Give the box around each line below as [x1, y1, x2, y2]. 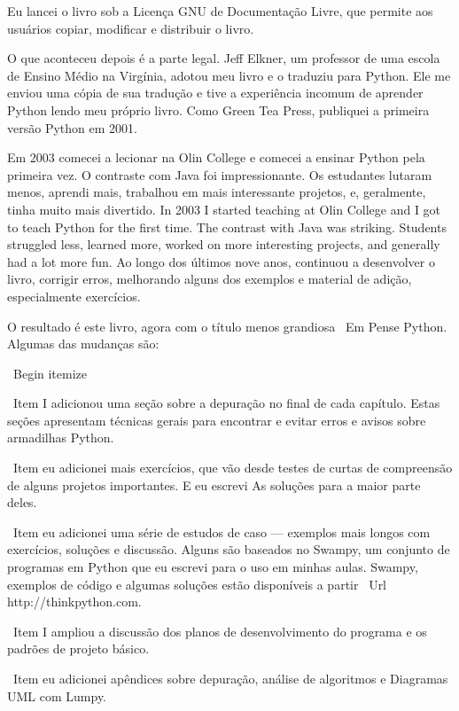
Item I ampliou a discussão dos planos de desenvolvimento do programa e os [12, 621, 427, 640]
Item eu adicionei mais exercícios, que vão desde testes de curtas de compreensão [12, 458, 453, 477]
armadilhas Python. [7, 428, 114, 447]
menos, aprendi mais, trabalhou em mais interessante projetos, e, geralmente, [7, 183, 426, 201]
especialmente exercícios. [7, 286, 141, 305]
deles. [7, 493, 37, 512]
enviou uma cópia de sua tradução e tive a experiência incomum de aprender [7, 83, 424, 102]
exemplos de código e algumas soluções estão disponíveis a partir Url [7, 574, 387, 593]
